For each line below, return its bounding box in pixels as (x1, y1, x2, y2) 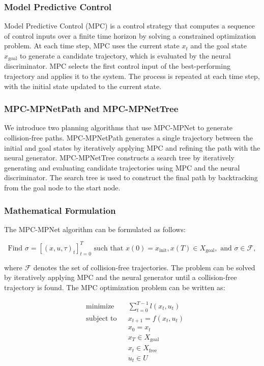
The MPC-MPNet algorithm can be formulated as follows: (4, 223, 186, 234)
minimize (86, 303, 114, 311)
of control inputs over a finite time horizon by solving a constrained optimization (4, 30, 256, 41)
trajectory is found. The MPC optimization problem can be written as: (4, 281, 225, 292)
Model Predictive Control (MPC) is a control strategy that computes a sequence (4, 20, 255, 31)
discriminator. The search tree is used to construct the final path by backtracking (4, 172, 258, 183)
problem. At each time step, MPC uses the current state (4, 40, 180, 51)
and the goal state (190, 40, 247, 51)
